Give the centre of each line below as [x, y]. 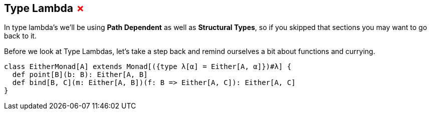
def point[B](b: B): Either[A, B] [80, 75]
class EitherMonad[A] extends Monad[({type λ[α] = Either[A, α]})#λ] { [148, 67]
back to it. [20, 36]
